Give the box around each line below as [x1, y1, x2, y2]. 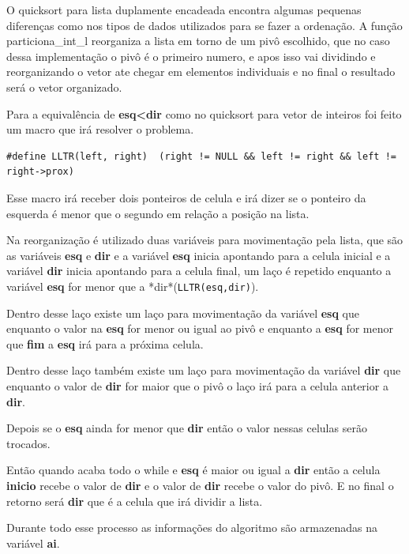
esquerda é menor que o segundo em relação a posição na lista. [6, 205, 310, 221]
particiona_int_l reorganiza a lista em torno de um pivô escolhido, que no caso [6, 32, 390, 49]
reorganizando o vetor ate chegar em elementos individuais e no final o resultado [6, 63, 396, 80]
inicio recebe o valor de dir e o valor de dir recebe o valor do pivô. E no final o [6, 477, 394, 493]
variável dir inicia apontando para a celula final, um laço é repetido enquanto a [6, 262, 392, 279]
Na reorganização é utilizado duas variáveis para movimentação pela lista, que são [6, 232, 403, 248]
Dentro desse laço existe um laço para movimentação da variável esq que [6, 304, 359, 321]
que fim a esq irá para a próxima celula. [6, 335, 204, 352]
